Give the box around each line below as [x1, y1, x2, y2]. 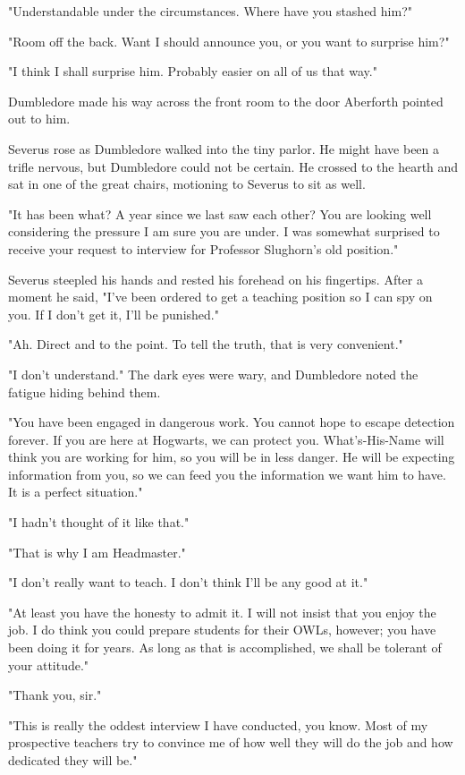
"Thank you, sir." [8, 686, 102, 704]
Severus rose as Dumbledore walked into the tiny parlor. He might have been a [8, 139, 440, 158]
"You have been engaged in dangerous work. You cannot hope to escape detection [8, 413, 455, 431]
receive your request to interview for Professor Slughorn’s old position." [8, 239, 399, 258]
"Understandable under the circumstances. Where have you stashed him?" [8, 2, 413, 20]
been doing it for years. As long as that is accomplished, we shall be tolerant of [8, 638, 442, 657]
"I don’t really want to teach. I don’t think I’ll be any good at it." [8, 573, 368, 592]
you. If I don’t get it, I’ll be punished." [8, 304, 219, 323]
